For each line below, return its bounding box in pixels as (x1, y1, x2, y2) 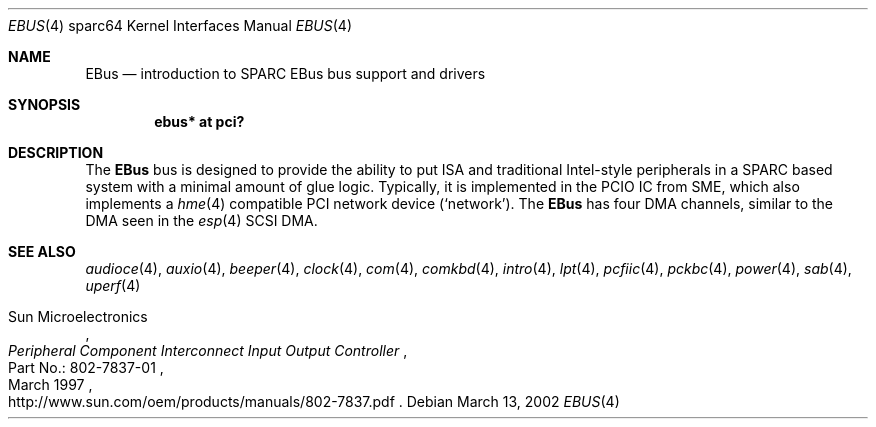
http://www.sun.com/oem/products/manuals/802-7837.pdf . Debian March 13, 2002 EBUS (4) (8, 393, 620, 410)
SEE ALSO (8, 243, 76, 260)
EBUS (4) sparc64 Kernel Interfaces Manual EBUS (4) (8, 17, 353, 34)
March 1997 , (8, 376, 93, 393)
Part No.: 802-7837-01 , (8, 359, 164, 376)
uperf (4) (85, 277, 141, 294)
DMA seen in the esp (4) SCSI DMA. (85, 212, 318, 229)
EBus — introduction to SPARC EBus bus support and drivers (85, 65, 486, 82)
